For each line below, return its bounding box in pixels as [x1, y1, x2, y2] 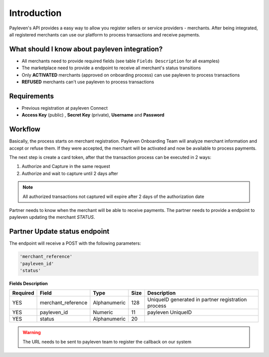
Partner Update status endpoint [9, 227, 110, 236]
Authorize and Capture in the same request [21, 164, 111, 170]
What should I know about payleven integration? [9, 45, 163, 53]
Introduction [9, 7, 62, 18]
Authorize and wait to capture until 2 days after [21, 170, 119, 177]
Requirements [9, 92, 54, 100]
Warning [22, 330, 41, 336]
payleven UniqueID [147, 309, 192, 316]
